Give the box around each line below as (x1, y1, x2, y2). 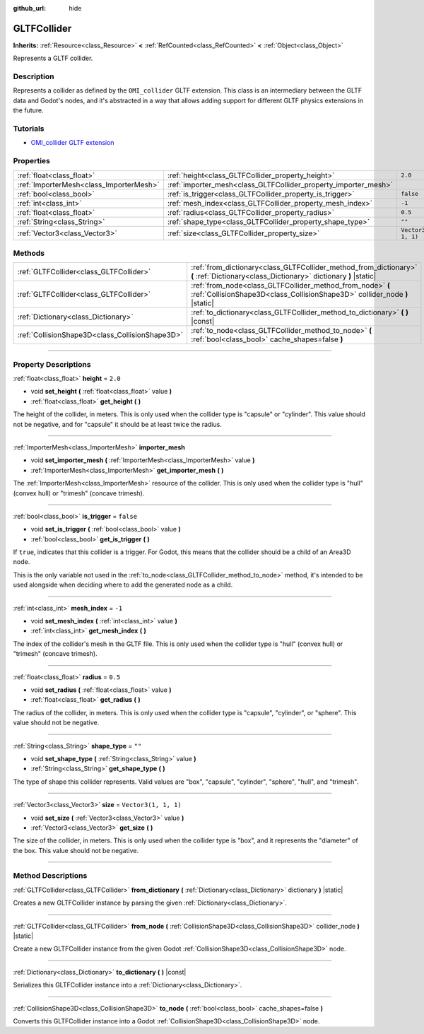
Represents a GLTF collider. (13, 54, 93, 63)
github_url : (13, 4, 46, 12)
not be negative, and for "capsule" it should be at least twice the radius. (13, 420, 222, 428)
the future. (13, 106, 44, 114)
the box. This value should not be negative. (13, 846, 139, 854)
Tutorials (13, 124, 45, 134)
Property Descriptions (13, 359, 91, 369)
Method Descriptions (13, 871, 88, 881)
